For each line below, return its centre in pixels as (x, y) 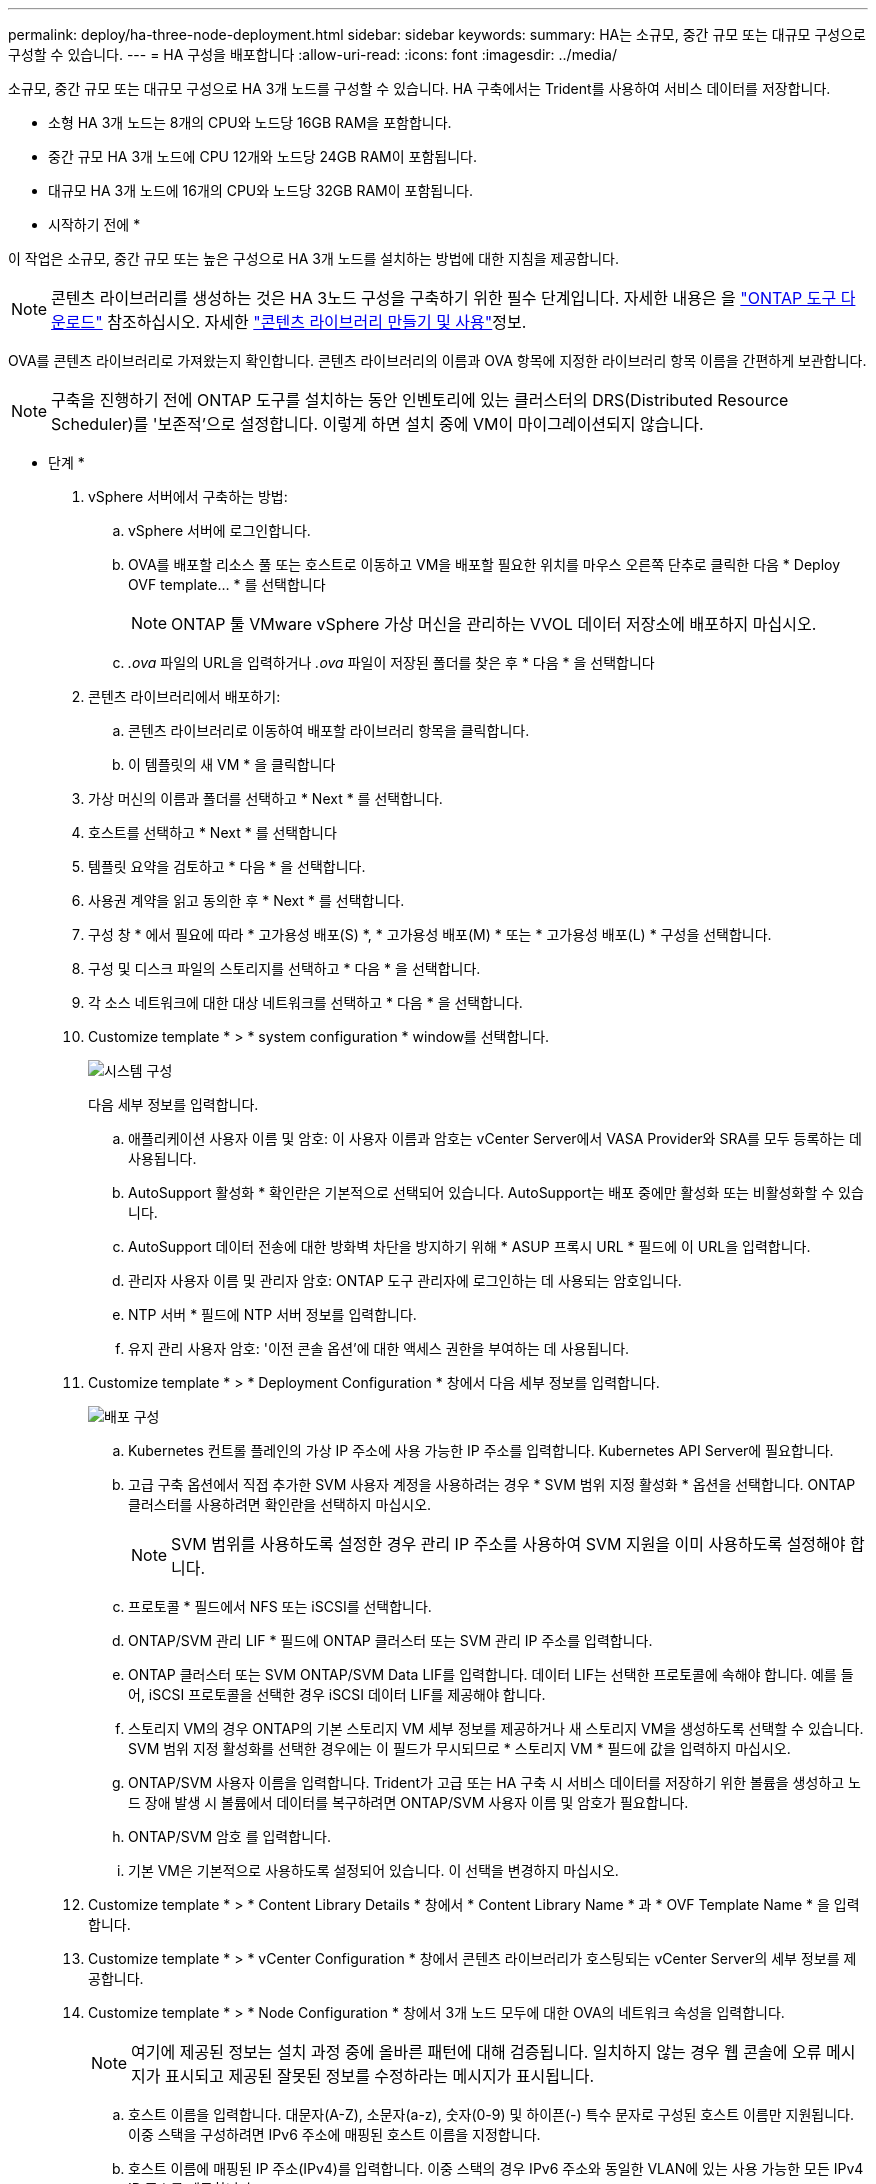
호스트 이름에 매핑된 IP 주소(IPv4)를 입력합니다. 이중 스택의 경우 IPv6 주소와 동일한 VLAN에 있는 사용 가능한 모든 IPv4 (496, 2168)
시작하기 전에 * (94, 224)
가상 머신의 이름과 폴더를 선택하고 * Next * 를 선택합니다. (265, 798)
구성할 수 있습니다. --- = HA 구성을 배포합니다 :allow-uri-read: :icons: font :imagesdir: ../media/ (312, 54)
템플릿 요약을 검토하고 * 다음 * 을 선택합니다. (227, 866)
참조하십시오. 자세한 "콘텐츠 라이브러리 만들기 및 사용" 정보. (317, 322)
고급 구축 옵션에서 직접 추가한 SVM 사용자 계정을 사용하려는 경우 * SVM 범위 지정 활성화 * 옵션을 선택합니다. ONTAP (492, 1484)
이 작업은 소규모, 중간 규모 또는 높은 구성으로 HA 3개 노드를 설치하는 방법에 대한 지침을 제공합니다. (314, 258)
